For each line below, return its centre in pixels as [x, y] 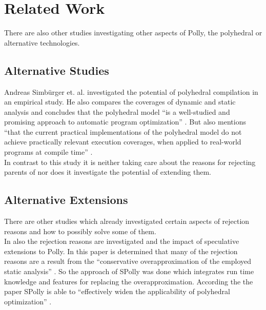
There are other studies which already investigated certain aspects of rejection [127, 221]
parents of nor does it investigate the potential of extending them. [108, 172]
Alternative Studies [57, 70]
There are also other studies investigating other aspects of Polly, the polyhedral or [133, 33]
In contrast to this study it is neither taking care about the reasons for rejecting [130, 162]
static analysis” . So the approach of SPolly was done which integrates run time [129, 271]
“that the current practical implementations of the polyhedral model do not [123, 131]
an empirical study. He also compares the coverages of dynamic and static [120, 102]
